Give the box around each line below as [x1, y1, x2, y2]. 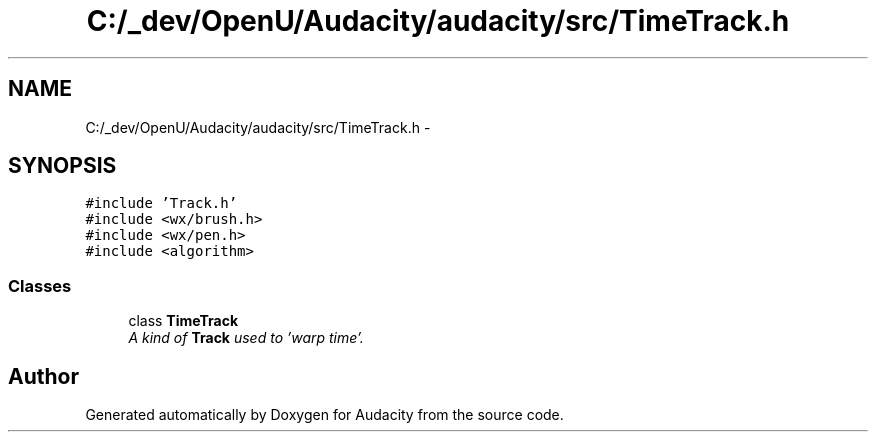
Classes [8, 275, 72, 296]
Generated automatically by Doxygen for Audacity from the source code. [85, 406, 564, 424]
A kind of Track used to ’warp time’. [128, 329, 364, 347]
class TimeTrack [128, 312, 239, 330]
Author [8, 363, 79, 389]
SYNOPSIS [8, 153, 117, 179]
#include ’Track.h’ [85, 195, 238, 212]
